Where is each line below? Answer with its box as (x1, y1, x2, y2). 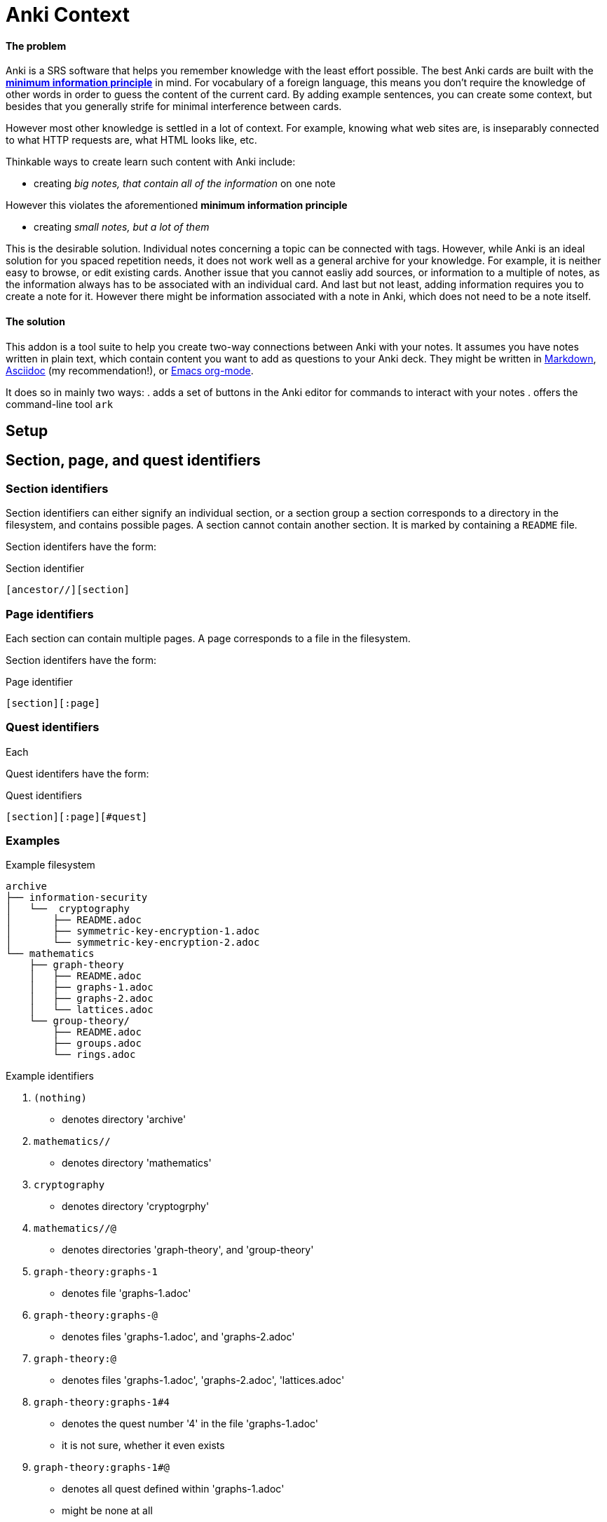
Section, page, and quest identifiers (6, 451, 261, 470)
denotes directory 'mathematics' (62, 1157, 212, 1169)
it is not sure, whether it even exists (62, 1439, 225, 1452)
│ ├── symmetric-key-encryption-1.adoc (6, 925, 260, 937)
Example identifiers (6, 1070, 95, 1082)
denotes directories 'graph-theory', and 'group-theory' (62, 1244, 314, 1256)
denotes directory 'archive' (62, 1113, 186, 1126)
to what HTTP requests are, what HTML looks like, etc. (6, 134, 257, 147)
